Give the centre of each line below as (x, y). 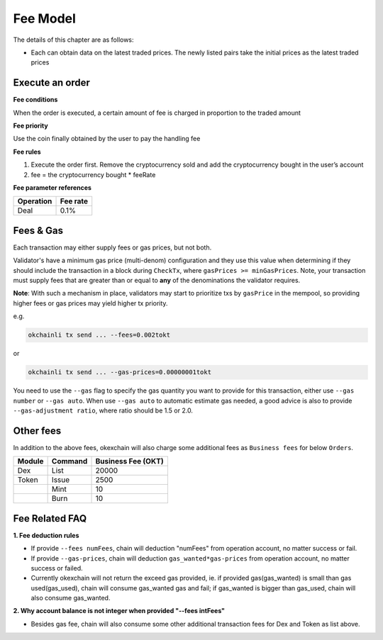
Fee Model (44, 18)
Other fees (37, 431)
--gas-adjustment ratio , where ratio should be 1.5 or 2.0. (103, 410)
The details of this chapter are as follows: (73, 40)
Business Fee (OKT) (129, 461)
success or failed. (57, 568)
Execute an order (51, 83)
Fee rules (27, 152)
